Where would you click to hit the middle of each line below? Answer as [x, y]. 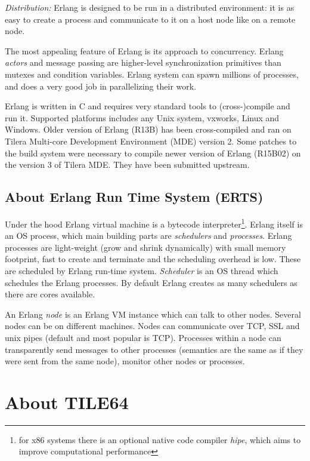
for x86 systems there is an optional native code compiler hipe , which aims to [160, 439]
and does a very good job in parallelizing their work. [101, 86]
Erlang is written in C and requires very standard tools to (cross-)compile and [148, 106]
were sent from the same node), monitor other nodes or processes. [125, 361]
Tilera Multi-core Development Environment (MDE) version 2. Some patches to [151, 141]
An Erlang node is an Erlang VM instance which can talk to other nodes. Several [153, 314]
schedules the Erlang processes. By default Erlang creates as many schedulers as [151, 282]
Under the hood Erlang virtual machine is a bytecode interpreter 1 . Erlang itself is [154, 223]
